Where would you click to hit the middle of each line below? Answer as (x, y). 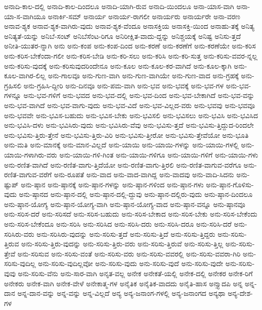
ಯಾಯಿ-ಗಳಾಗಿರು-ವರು (31, 154)
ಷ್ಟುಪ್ (11, 184)
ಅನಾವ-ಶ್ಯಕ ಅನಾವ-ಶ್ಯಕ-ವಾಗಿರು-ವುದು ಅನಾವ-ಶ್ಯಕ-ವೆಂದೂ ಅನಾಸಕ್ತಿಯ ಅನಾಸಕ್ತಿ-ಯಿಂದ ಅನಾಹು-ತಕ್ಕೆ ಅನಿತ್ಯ (129, 26)
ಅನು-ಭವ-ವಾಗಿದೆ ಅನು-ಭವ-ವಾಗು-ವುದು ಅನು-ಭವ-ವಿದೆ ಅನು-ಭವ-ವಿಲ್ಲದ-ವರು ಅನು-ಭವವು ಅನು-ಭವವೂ (130, 105)
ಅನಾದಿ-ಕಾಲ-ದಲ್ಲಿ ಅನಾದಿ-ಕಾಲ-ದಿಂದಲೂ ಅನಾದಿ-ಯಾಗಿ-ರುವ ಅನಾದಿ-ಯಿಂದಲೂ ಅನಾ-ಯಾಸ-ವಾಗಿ (119, 6)
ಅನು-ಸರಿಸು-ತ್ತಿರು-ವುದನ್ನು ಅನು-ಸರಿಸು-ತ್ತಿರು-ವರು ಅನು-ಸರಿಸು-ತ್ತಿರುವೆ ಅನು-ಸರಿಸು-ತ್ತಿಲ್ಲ (122, 244)
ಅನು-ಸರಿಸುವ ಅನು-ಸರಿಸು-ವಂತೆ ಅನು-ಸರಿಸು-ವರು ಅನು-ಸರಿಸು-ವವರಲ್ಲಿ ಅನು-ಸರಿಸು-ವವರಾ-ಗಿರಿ (129, 253)
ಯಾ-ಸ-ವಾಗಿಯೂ (25, 16)
